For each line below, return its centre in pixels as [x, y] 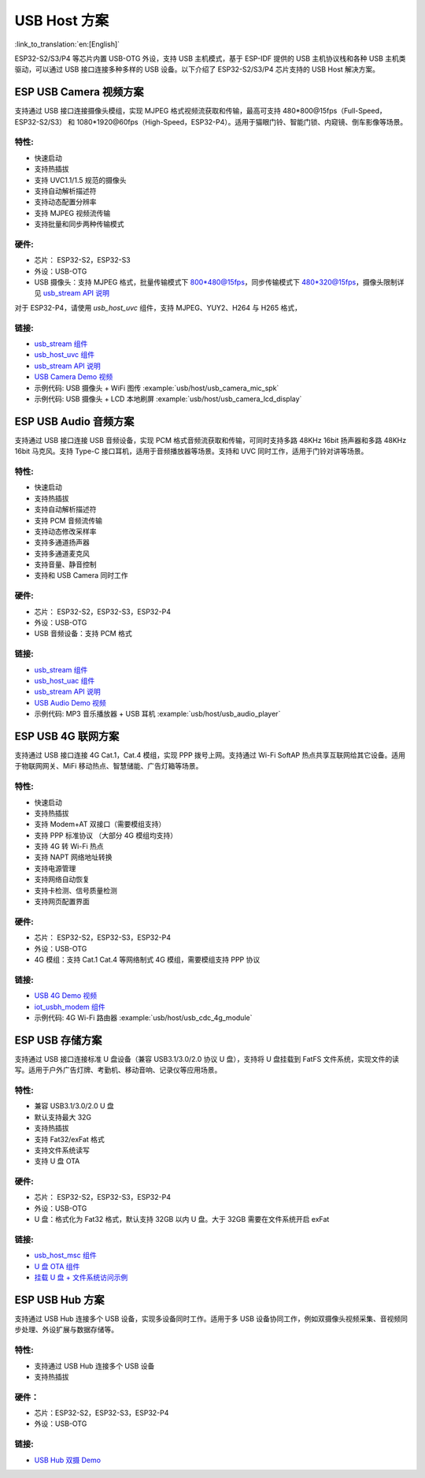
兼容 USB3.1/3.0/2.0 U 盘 [74, 1106]
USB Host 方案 [62, 20]
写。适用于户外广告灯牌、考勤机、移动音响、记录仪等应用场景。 [118, 1070]
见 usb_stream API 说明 [72, 293]
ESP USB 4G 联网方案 [67, 736]
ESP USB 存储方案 [58, 1040]
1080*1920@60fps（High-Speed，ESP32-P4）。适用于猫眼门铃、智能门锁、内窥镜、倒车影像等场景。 [242, 121]
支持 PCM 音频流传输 [68, 520]
